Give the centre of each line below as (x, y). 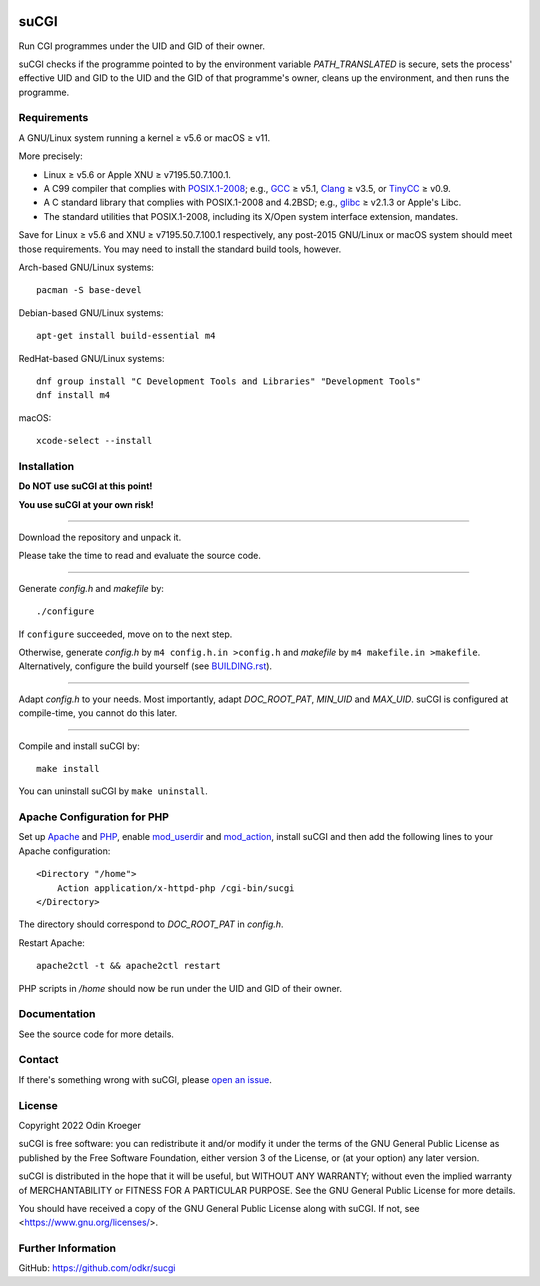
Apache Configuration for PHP (94, 817)
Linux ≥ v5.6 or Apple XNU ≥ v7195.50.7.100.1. (137, 174)
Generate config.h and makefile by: (91, 588)
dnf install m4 (73, 395)
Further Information (67, 1248)
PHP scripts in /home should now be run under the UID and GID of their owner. (180, 988)
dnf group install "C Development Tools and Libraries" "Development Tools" (229, 381)
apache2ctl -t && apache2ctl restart (129, 966)
